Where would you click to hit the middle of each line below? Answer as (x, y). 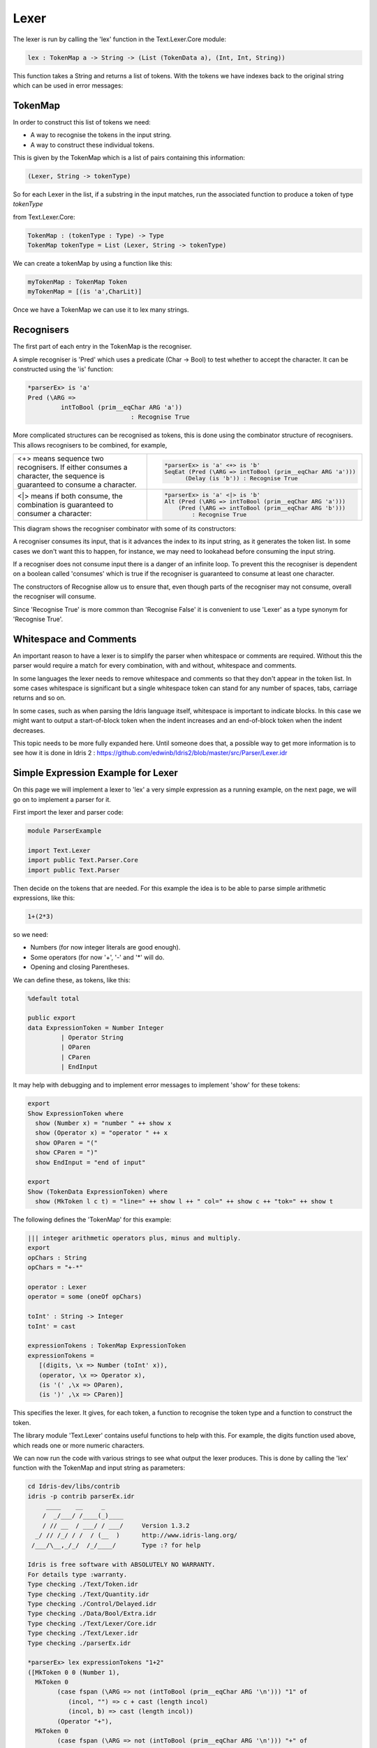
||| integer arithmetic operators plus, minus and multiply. (134, 1238)
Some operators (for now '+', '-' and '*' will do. (97, 957)
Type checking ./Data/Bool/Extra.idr (92, 1614)
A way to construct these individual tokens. (93, 145)
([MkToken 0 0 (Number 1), (74, 1672)
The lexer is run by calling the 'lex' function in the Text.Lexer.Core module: (120, 39)
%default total (53, 998)
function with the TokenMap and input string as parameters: (99, 1468)
